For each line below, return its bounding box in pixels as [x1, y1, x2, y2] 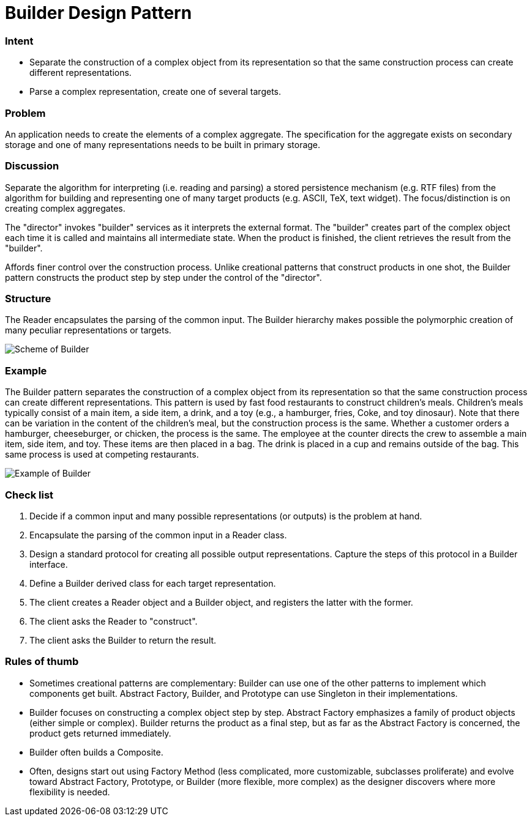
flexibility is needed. [29, 786, 110, 797]
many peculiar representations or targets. [5, 325, 171, 336]
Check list [5, 488, 54, 501]
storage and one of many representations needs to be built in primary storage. [5, 139, 321, 150]
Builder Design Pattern [5, 2, 192, 23]
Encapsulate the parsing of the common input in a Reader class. [29, 529, 287, 540]
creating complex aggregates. [5, 202, 126, 214]
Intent [5, 34, 34, 47]
